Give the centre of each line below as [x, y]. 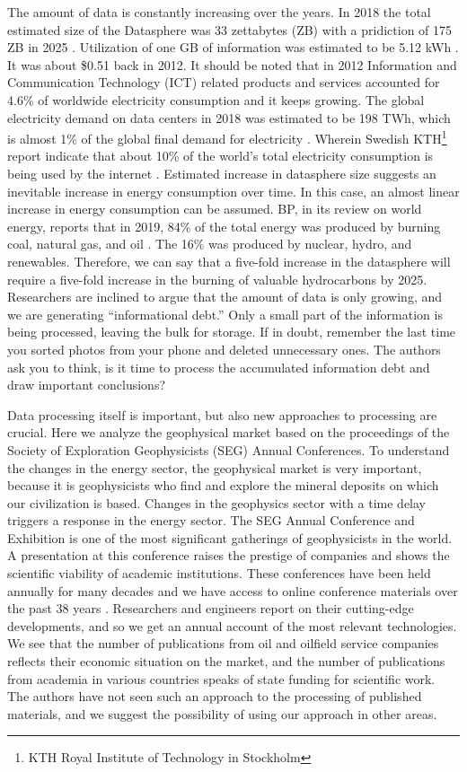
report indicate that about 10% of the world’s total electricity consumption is [220, 156]
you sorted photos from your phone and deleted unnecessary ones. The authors [224, 349]
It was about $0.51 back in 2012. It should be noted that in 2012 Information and [232, 64]
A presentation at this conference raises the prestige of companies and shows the [229, 555]
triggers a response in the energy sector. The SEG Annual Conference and [211, 520]
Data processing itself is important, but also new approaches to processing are [222, 414]
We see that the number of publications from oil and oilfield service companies [223, 643]
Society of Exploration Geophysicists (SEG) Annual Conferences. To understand [229, 449]
